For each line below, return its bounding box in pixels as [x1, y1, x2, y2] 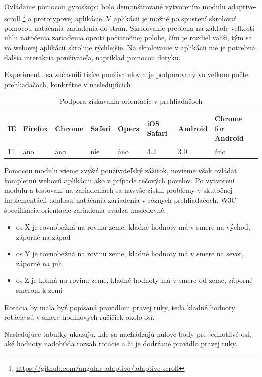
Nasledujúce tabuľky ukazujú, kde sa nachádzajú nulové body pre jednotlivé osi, [4, 328, 251, 339]
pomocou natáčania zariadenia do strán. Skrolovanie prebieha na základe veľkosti [4, 22, 254, 33]
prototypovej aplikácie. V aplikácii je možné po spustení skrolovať [33, 13, 237, 23]
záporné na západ [16, 231, 71, 242]
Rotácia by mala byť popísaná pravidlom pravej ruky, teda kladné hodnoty [4, 301, 235, 312]
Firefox [23, 123, 48, 133]
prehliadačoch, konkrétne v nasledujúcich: [4, 79, 133, 89]
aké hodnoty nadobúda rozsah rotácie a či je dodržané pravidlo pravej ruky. [4, 338, 238, 349]
